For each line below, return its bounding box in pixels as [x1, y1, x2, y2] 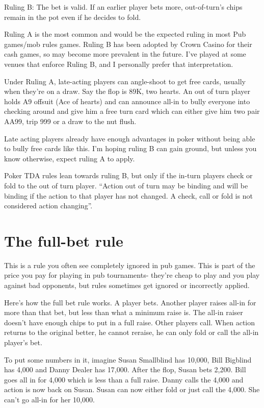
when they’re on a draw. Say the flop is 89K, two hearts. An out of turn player [4, 86, 250, 97]
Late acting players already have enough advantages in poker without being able [4, 133, 255, 143]
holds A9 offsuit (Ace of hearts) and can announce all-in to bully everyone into [4, 95, 250, 106]
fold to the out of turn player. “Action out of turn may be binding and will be [4, 180, 248, 190]
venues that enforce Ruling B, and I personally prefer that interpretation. [4, 58, 233, 69]
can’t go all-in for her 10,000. [4, 394, 95, 404]
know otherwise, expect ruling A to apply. [4, 153, 135, 163]
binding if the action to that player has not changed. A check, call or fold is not [4, 190, 253, 201]
